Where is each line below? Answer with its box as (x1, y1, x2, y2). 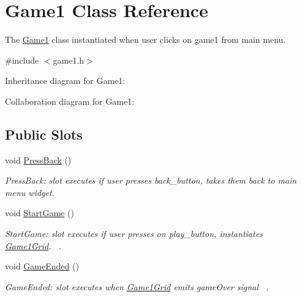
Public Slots (5, 124, 83, 143)
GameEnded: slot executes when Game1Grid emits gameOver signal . (5, 280, 269, 293)
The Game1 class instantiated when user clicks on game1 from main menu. (5, 33, 286, 46)
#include (5, 53, 39, 66)
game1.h (53, 53, 85, 66)
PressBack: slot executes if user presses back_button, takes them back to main (5, 174, 297, 187)
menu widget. (5, 186, 55, 198)
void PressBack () (5, 153, 72, 166)
